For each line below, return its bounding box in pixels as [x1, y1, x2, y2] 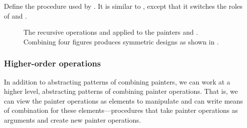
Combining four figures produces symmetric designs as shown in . [23, 36, 219, 46]
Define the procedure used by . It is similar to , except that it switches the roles [4, 1, 243, 11]
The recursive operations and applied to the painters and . [23, 27, 198, 37]
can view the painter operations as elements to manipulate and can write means [4, 95, 243, 106]
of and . [4, 10, 27, 21]
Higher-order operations [4, 57, 101, 69]
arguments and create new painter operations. [4, 114, 141, 125]
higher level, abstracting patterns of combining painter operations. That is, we [4, 86, 238, 96]
